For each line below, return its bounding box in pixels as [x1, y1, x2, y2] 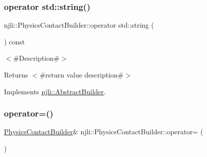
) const [4, 36, 25, 46]
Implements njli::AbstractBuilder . [4, 86, 106, 96]
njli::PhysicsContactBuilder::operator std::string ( [4, 20, 154, 30]
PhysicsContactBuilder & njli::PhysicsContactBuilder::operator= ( [4, 126, 203, 137]
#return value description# [39, 70, 124, 79]
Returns [4, 70, 28, 79]
